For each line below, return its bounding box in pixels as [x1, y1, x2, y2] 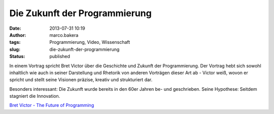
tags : [9, 39, 21, 45]
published [49, 53, 71, 60]
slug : [9, 46, 20, 52]
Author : [9, 32, 26, 38]
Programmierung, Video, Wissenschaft [49, 39, 130, 45]
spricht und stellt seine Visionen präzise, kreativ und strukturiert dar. [9, 77, 153, 83]
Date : [9, 25, 21, 31]
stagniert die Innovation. [9, 93, 60, 99]
